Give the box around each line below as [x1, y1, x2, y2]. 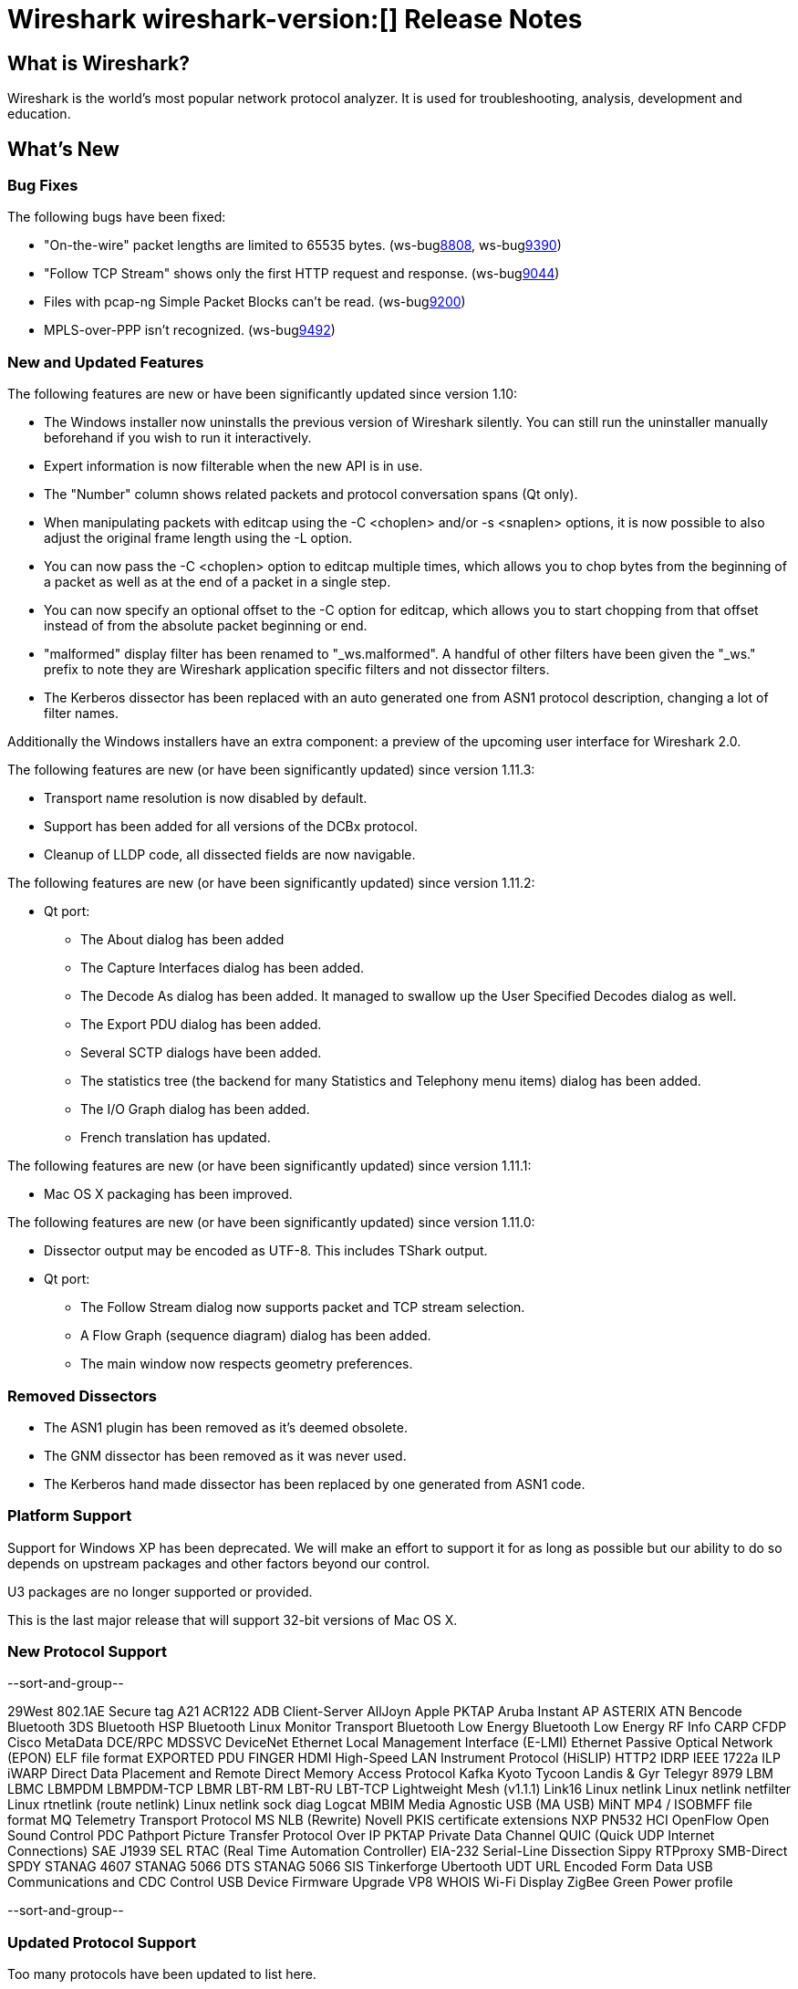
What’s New [7, 137, 119, 161]
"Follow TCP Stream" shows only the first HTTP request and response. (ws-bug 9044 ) [44, 266, 560, 282]
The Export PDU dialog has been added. [80, 1016, 322, 1033]
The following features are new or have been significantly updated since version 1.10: [7, 386, 518, 402]
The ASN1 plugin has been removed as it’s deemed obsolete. [44, 1419, 408, 1435]
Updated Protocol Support [7, 1932, 197, 1952]
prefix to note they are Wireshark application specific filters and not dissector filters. [44, 661, 550, 678]
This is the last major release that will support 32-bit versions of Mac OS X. [7, 1611, 458, 1628]
